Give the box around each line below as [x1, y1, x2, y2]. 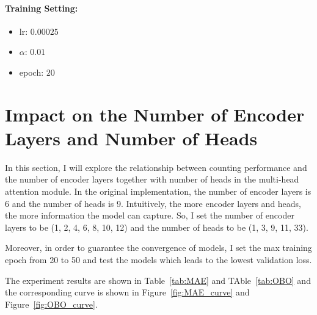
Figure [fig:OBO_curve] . [5, 297, 98, 310]
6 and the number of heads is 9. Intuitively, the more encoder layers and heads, [5, 197, 302, 209]
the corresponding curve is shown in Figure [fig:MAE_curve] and [5, 286, 250, 299]
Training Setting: [5, 1, 78, 14]
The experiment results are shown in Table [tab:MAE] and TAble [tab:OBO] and [5, 273, 311, 286]
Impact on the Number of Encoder [5, 101, 305, 126]
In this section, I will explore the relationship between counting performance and [5, 161, 307, 173]
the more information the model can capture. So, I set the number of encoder [5, 209, 294, 222]
